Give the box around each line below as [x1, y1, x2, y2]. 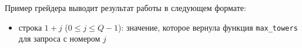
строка [18, 21, 42, 33]
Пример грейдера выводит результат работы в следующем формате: [5, 2, 246, 13]
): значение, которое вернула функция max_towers [118, 21, 298, 33]
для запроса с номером [18, 32, 100, 45]
